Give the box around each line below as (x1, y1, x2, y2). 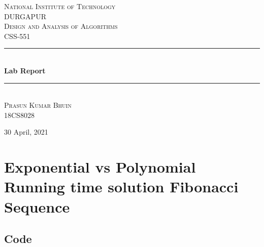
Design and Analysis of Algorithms (4, 21, 118, 31)
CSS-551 (4, 30, 30, 41)
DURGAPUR (4, 11, 46, 21)
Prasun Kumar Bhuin (4, 100, 72, 110)
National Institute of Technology (4, 1, 116, 11)
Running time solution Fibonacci (4, 176, 239, 197)
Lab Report (4, 65, 46, 75)
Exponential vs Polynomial (4, 156, 196, 177)
